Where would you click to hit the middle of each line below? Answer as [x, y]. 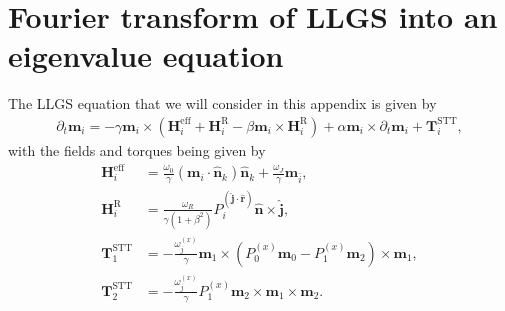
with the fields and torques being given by [137, 149]
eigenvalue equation [146, 55]
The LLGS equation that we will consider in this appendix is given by [222, 103]
